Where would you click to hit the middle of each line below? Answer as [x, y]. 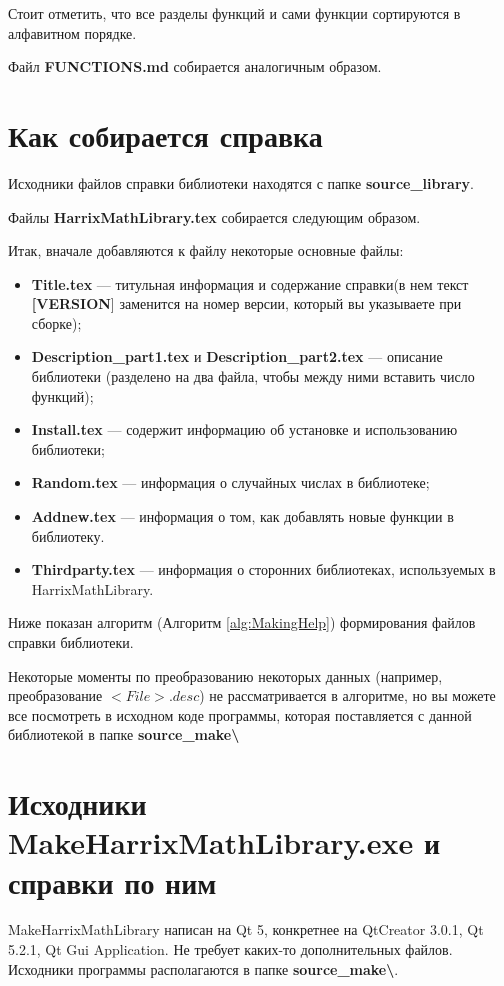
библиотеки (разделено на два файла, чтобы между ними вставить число [253, 376]
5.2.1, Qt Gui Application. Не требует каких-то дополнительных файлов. [230, 949]
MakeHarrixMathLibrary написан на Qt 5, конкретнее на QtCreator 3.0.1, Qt [246, 929]
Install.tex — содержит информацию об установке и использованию [244, 429]
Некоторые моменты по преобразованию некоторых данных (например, [225, 675]
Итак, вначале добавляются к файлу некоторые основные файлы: [206, 250]
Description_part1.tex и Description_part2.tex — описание [237, 356]
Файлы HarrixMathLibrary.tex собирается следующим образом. [214, 216]
